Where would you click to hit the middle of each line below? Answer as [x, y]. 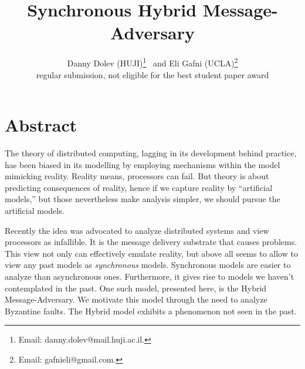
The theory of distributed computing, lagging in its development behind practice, [151, 153]
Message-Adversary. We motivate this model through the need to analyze [136, 299]
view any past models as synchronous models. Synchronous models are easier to [148, 265]
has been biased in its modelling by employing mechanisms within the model [143, 164]
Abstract [41, 125]
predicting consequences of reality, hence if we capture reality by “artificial [139, 187]
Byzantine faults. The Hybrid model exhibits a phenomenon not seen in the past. [151, 311]
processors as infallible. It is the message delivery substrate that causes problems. [151, 242]
